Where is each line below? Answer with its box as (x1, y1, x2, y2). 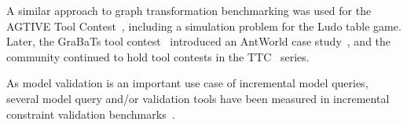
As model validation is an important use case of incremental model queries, (6, 75, 368, 91)
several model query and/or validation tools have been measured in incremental (6, 90, 390, 106)
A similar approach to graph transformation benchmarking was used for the (6, 2, 372, 18)
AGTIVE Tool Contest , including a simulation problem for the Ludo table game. (6, 17, 401, 34)
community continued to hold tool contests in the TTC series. (6, 48, 310, 64)
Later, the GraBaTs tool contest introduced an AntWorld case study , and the (6, 33, 391, 50)
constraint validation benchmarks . (6, 105, 175, 122)
